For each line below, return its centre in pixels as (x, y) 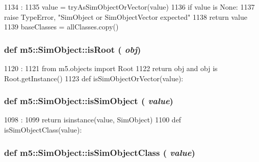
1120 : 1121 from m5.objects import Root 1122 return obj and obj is (111, 68)
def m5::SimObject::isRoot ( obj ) (73, 49)
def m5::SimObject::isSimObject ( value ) (89, 101)
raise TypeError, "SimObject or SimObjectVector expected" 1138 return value (126, 17)
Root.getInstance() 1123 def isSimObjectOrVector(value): (94, 78)
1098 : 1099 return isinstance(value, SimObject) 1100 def (93, 120)
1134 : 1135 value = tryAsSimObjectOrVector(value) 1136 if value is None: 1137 (129, 7)
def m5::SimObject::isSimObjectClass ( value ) (100, 152)
